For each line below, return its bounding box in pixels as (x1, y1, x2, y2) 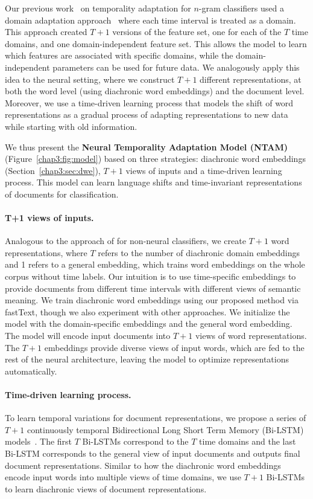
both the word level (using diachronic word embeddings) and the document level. (5, 85, 305, 97)
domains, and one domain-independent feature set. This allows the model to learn (5, 37, 307, 50)
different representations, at (200, 72, 302, 85)
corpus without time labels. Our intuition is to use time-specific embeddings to (5, 270, 296, 283)
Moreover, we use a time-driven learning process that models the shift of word (5, 96, 294, 109)
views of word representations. (195, 329, 307, 342)
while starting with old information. (5, 120, 138, 132)
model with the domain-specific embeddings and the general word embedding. (5, 317, 292, 330)
